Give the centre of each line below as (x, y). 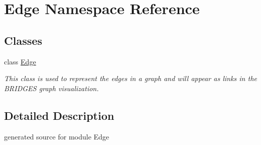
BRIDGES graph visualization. (51, 88)
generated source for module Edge (57, 136)
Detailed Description (59, 115)
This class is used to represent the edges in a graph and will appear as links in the (130, 78)
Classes (23, 40)
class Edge (20, 61)
